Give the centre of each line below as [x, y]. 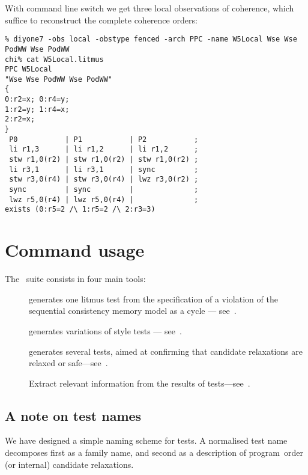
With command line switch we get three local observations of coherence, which [149, 8]
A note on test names [73, 415]
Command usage [75, 250]
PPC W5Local [29, 69]
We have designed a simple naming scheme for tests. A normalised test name [146, 440]
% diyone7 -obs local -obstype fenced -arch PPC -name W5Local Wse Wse [151, 39]
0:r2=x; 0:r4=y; [37, 100]
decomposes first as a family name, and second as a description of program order [154, 452]
